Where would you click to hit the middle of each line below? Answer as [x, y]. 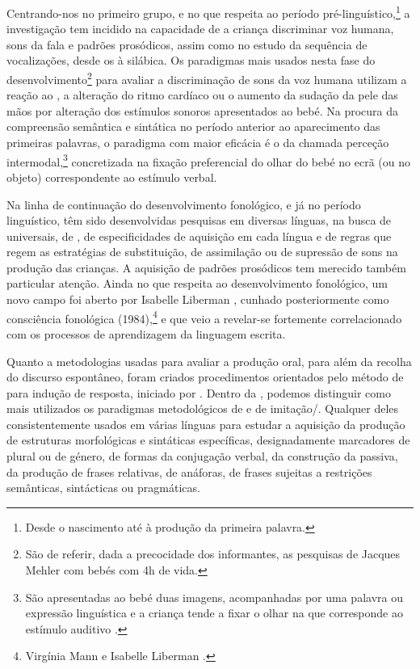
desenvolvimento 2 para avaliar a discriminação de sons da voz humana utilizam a [207, 78]
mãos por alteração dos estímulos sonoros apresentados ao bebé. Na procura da [202, 110]
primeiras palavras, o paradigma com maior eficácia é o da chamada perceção [198, 143]
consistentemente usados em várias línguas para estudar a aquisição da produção [206, 424]
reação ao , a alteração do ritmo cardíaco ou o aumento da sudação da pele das [202, 95]
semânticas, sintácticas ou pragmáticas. [103, 488]
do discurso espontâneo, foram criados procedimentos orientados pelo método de [205, 377]
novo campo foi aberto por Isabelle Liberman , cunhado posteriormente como [198, 299]
